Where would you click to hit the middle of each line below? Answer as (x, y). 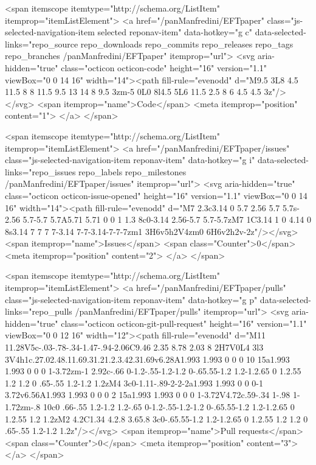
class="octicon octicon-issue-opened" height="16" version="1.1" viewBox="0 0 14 (156, 195)
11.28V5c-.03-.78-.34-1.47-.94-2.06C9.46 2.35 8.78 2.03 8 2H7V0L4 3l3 (134, 347)
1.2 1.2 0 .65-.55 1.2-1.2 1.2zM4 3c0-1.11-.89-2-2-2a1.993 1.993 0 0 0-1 (134, 383)
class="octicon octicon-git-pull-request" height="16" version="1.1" (184, 323)
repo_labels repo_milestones (132, 171)
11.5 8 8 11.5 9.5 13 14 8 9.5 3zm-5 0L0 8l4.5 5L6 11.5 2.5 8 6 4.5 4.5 (133, 92)
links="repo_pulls (39, 311)
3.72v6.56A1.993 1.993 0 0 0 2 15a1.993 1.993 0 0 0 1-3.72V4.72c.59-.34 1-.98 (148, 395)
